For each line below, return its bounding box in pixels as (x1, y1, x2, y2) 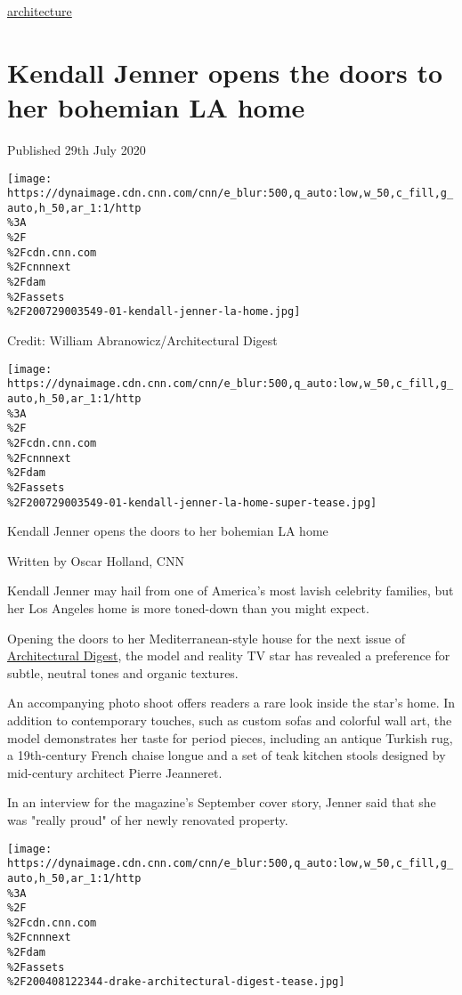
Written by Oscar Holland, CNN (7, 551, 184, 570)
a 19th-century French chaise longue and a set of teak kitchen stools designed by (7, 746, 446, 764)
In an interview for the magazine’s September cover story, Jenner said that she (7, 793, 436, 812)
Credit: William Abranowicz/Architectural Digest (7, 331, 278, 350)
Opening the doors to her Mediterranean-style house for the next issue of (7, 628, 406, 647)
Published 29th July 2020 (7, 140, 146, 158)
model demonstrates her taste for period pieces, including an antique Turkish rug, (7, 728, 453, 747)
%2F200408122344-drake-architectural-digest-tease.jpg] (7, 975, 345, 989)
